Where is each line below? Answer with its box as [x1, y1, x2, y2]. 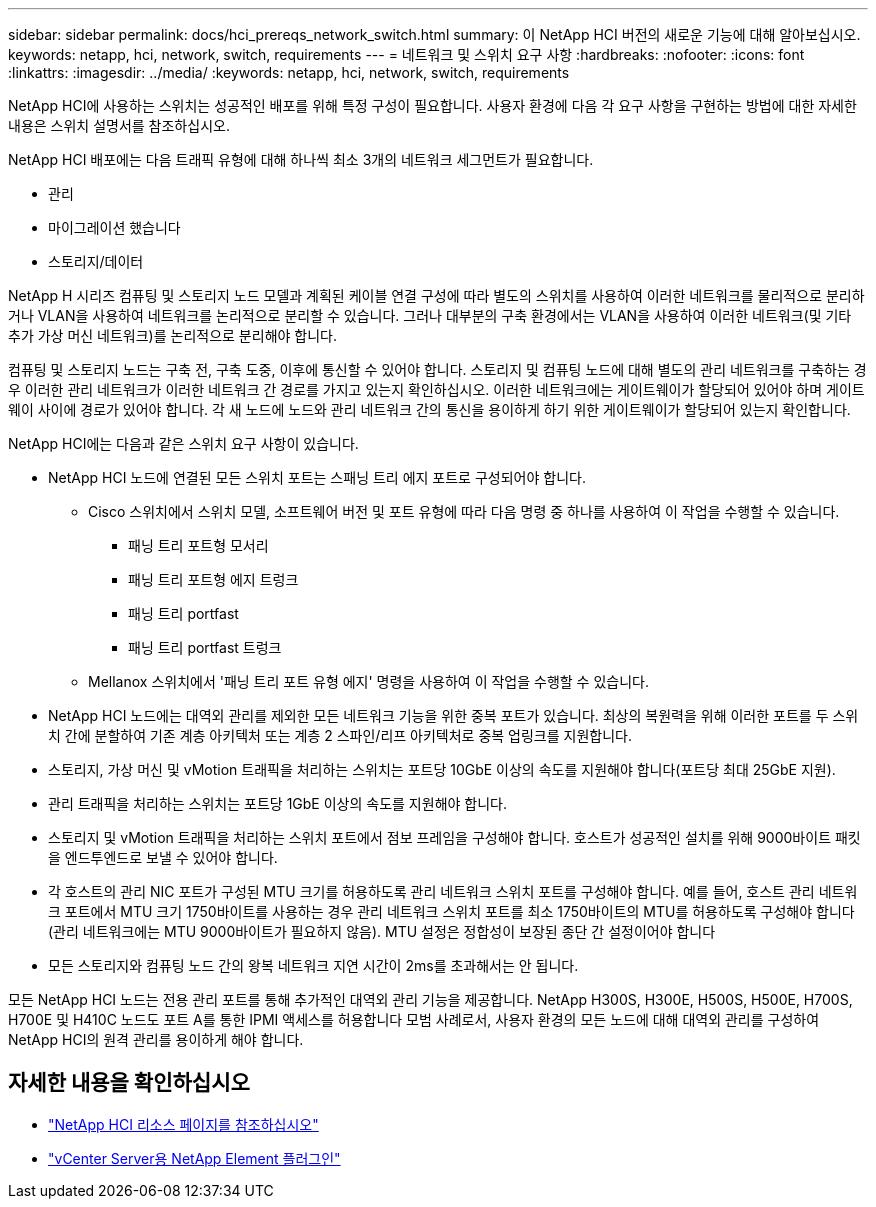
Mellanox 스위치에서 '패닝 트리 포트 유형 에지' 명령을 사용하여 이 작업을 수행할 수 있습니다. [88, 673, 649, 690]
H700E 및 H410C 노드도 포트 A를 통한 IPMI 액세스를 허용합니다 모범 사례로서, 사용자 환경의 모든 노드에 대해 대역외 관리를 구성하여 [8, 1011, 820, 1028]
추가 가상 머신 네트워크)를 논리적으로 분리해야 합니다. [8, 327, 338, 344]
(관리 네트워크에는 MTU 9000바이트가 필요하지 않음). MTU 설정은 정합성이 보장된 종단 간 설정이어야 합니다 [48, 923, 716, 940]
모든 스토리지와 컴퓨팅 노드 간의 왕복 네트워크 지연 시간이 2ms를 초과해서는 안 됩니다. [48, 957, 579, 974]
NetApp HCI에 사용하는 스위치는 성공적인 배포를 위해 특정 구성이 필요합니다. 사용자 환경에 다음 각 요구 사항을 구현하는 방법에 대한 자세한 [8, 97, 857, 114]
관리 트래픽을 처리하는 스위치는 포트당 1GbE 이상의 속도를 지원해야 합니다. [48, 795, 507, 812]
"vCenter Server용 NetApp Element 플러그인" [48, 1149, 341, 1167]
